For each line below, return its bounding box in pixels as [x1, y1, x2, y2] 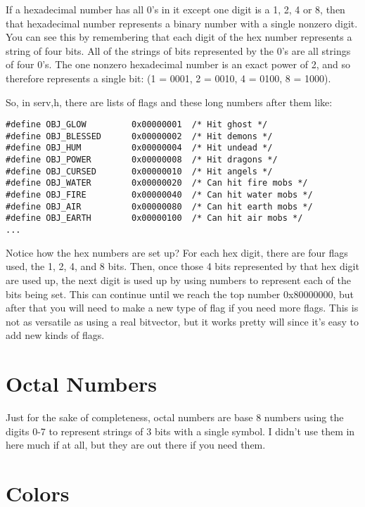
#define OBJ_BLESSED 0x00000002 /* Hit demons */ [6, 131, 273, 141]
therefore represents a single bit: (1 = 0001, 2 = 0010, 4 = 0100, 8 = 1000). [6, 70, 331, 85]
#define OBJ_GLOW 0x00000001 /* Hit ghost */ [6, 120, 268, 130]
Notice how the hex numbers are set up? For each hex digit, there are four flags [6, 245, 348, 259]
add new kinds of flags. [6, 328, 105, 342]
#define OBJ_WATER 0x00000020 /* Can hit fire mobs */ [6, 178, 308, 188]
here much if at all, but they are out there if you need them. [6, 437, 266, 452]
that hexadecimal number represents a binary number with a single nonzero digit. [6, 15, 358, 30]
